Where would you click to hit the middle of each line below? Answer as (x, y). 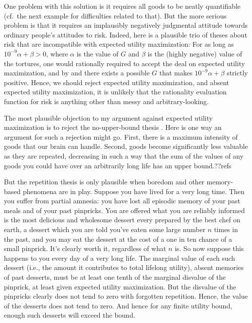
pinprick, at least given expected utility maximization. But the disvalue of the (120, 286)
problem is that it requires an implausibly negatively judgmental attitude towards (126, 25)
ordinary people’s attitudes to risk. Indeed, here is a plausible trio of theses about (126, 34)
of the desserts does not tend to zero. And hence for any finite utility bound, (118, 305)
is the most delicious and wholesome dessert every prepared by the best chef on (122, 220)
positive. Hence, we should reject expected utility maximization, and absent (117, 82)
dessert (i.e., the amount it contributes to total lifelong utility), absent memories (124, 267)
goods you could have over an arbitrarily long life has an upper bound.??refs (118, 165)
